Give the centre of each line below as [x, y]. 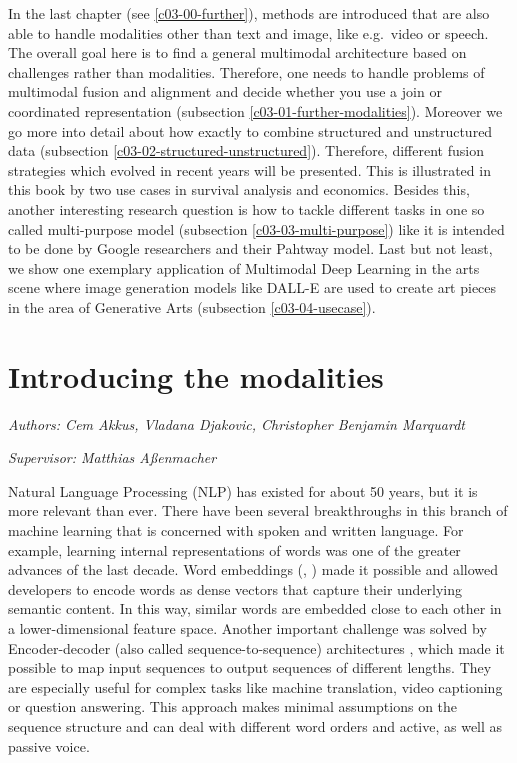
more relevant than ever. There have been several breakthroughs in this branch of [258, 510]
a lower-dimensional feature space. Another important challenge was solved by [247, 627]
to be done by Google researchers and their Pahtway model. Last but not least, [250, 248]
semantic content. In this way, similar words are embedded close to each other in [255, 608]
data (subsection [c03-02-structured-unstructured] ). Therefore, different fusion [246, 150]
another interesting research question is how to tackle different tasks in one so [246, 208]
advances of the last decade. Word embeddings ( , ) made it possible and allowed [253, 569]
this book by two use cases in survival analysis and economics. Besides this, [239, 189]
